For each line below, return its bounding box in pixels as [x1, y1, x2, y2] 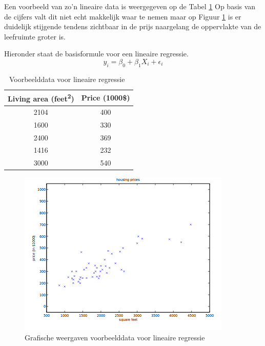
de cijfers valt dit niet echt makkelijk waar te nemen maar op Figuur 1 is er [4, 11, 241, 22]
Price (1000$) [81, 92, 130, 103]
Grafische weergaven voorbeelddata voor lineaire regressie [25, 332, 205, 342]
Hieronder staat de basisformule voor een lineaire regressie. [4, 48, 189, 59]
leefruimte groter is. [4, 31, 66, 42]
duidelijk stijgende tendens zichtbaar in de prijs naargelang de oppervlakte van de [4, 21, 261, 32]
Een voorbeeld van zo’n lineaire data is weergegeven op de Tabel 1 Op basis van [4, 1, 256, 11]
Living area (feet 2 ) [8, 92, 74, 104]
